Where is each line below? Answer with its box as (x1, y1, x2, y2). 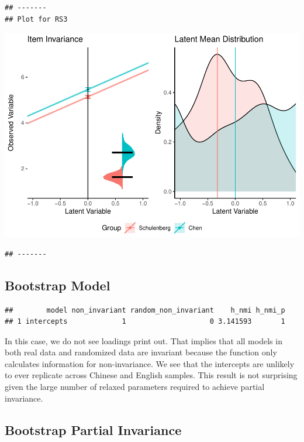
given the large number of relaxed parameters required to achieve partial (5, 381, 265, 393)
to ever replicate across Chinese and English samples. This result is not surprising (5, 369, 298, 381)
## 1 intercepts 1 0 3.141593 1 (5, 317, 285, 326)
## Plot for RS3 (5, 15, 68, 23)
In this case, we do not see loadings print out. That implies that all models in (5, 334, 282, 347)
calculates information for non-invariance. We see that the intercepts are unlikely (5, 357, 295, 369)
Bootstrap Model (5, 276, 110, 294)
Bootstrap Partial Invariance (5, 420, 182, 438)
